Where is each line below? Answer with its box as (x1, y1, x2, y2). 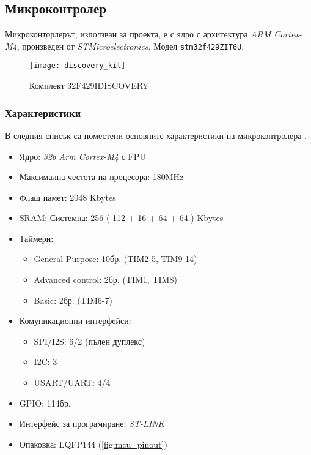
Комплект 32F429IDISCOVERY (29, 79, 149, 92)
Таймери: (19, 231, 54, 244)
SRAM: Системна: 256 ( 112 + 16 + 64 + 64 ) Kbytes (19, 211, 224, 224)
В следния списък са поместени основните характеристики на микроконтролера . (5, 129, 307, 141)
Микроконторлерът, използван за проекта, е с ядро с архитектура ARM (5, 28, 271, 40)
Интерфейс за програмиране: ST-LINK (19, 417, 165, 430)
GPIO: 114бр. (19, 396, 71, 409)
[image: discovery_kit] (29, 61, 126, 70)
